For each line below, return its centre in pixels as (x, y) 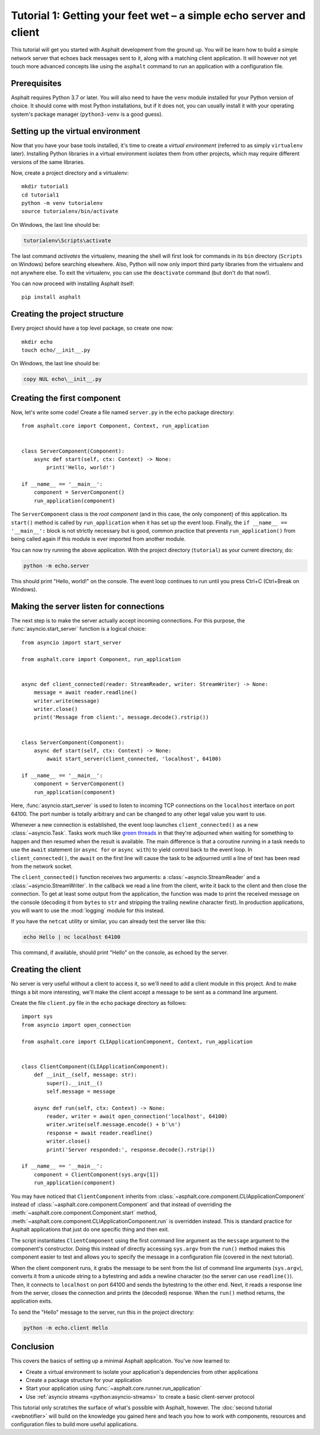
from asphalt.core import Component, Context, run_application (115, 426)
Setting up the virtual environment (76, 131)
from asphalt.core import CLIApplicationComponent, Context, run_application (137, 1042)
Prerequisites (36, 83)
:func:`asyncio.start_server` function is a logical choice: (79, 629)
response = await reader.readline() (100, 1133)
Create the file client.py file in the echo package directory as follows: (99, 1003)
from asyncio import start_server (71, 642)
